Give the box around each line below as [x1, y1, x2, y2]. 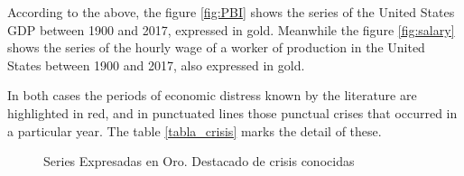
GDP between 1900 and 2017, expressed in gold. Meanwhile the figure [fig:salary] [7, 20, 455, 39]
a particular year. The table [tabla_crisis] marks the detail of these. [7, 121, 382, 140]
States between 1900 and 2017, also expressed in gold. [7, 55, 305, 74]
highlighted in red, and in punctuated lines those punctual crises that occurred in [7, 103, 458, 122]
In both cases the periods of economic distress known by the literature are [7, 86, 417, 105]
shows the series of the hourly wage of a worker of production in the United [7, 38, 425, 57]
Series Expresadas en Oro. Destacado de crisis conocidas [43, 152, 355, 171]
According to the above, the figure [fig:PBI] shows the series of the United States [7, 3, 455, 21]
